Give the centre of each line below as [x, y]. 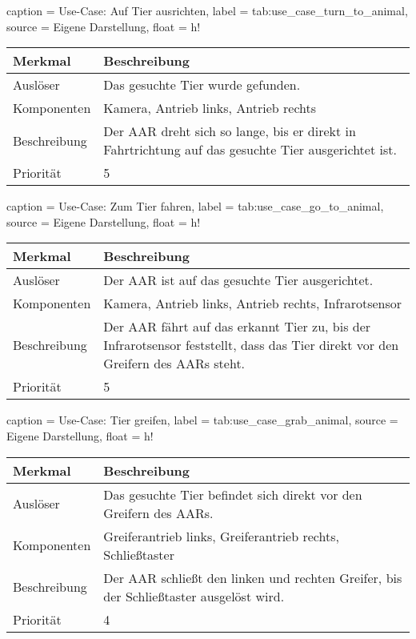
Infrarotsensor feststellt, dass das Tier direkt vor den [251, 345]
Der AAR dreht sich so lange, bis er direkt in [230, 131]
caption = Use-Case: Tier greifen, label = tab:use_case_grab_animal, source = [202, 420]
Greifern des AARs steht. [174, 364]
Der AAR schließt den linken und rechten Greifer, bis [253, 577]
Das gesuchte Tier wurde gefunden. [202, 85]
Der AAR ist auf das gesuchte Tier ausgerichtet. [238, 280]
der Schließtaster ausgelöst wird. [194, 596]
